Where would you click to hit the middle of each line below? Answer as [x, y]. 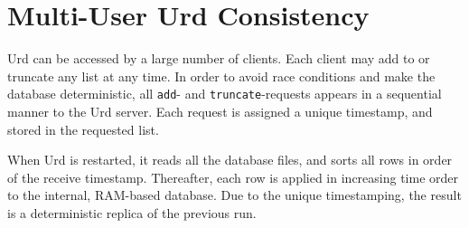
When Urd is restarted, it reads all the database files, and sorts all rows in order [230, 160]
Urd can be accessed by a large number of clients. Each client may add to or [219, 58]
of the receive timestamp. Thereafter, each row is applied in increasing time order [233, 177]
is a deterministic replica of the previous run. [132, 212]
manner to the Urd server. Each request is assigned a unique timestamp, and [220, 111]
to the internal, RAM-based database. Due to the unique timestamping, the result [234, 195]
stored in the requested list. [83, 129]
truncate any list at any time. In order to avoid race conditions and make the [221, 76]
